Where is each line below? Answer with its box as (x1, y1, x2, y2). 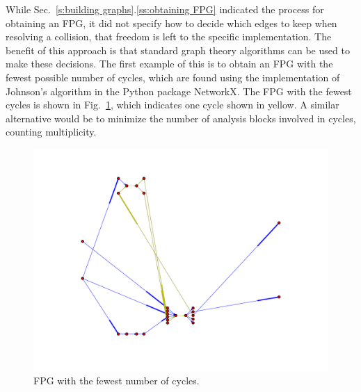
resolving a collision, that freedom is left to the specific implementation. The (6, 29, 332, 44)
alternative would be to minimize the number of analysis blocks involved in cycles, (6, 111, 356, 125)
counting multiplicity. (6, 124, 97, 139)
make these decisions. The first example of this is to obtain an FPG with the (6, 56, 333, 71)
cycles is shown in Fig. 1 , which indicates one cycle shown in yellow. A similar (6, 97, 339, 112)
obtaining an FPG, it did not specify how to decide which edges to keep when (6, 15, 337, 30)
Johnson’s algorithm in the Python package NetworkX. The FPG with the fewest (6, 83, 352, 98)
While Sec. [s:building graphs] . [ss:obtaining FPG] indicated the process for (6, 2, 324, 16)
